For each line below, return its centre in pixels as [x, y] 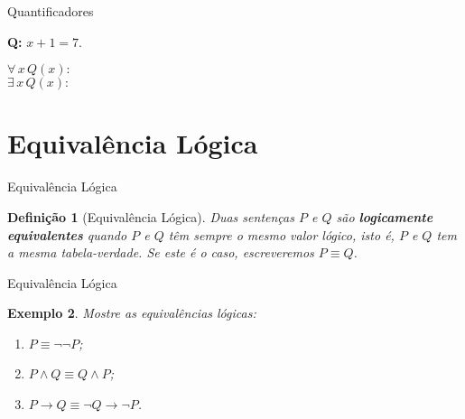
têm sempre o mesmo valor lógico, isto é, [281, 234]
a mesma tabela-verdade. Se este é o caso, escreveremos [161, 252]
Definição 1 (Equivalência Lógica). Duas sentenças [151, 216]
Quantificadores [51, 11]
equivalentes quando [67, 234]
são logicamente [385, 216]
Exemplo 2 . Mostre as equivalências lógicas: [132, 313]
